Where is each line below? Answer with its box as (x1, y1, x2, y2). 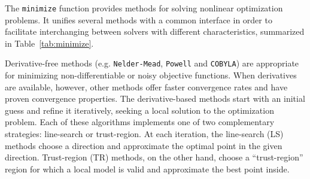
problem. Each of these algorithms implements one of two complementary (5, 116, 275, 128)
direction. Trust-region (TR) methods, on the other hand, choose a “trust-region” (5, 151, 303, 163)
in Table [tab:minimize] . (5, 37, 94, 49)
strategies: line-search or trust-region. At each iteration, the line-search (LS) (5, 128, 284, 140)
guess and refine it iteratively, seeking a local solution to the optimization (5, 104, 274, 116)
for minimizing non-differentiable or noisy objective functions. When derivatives (5, 69, 297, 81)
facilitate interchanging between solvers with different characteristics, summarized (5, 25, 305, 38)
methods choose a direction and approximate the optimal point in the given (5, 139, 282, 151)
